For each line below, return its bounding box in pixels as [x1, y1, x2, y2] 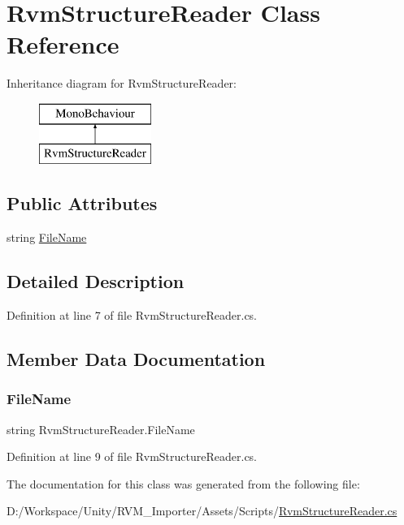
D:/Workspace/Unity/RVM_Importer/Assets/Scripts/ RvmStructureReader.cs [7, 502, 397, 519]
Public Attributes [7, 191, 158, 216]
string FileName [7, 229, 87, 246]
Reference [7, 28, 119, 61]
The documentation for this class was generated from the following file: [7, 475, 360, 492]
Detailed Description [7, 269, 185, 294]
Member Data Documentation [7, 346, 266, 372]
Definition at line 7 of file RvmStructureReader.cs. [7, 307, 258, 324]
